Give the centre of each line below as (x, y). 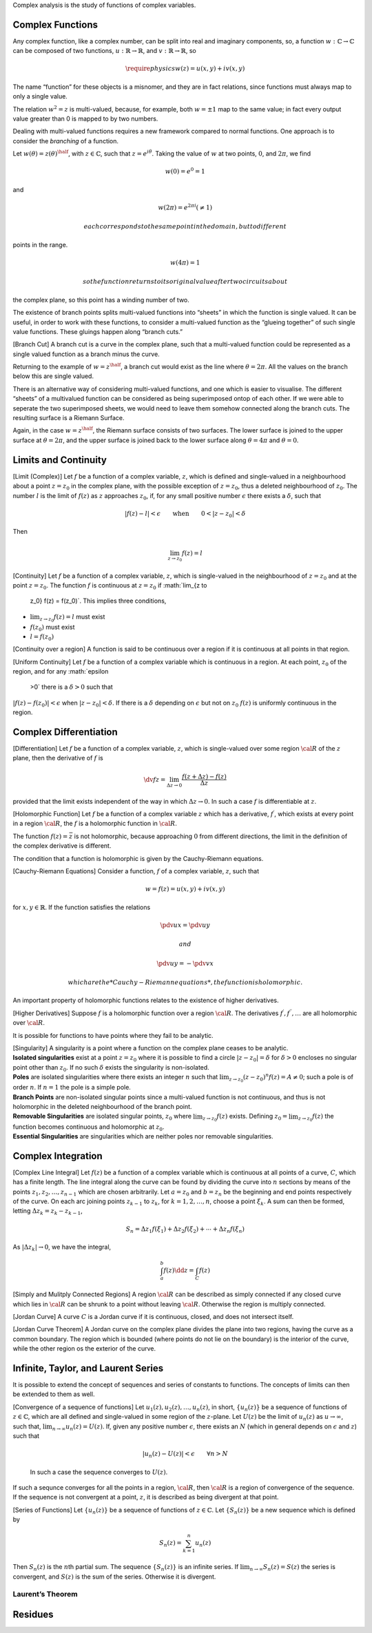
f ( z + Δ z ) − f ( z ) (204, 777)
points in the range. (40, 245)
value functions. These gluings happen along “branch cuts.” (97, 331)
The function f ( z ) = (40, 836)
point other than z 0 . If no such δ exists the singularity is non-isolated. (111, 1068)
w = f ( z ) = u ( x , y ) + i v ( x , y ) (185, 889)
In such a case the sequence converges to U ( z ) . (99, 1472)
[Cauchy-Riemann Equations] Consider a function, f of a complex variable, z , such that (136, 871)
